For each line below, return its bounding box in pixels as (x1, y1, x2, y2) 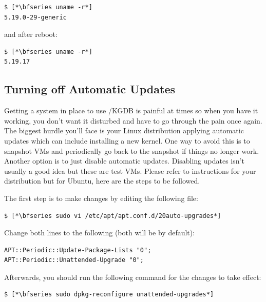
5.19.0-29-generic (4, 13, 67, 21)
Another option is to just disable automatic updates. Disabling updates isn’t (4, 155, 244, 166)
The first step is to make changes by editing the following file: (4, 192, 198, 203)
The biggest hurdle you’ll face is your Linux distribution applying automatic (4, 125, 244, 136)
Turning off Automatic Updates (4, 81, 176, 97)
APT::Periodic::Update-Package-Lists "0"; (4, 246, 151, 254)
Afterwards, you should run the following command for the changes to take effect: (4, 271, 261, 282)
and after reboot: (4, 29, 58, 39)
